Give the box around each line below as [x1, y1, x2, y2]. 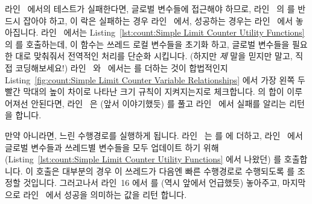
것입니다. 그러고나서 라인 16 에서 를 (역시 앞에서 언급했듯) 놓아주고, [23, 176, 280, 189]
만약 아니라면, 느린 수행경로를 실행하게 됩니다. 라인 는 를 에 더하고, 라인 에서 [5, 129, 303, 141]
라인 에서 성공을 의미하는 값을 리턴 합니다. [23, 188, 187, 200]
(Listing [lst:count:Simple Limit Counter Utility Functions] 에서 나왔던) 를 [5, 153, 282, 165]
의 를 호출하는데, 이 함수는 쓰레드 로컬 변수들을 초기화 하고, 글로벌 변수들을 [5, 37, 290, 50]
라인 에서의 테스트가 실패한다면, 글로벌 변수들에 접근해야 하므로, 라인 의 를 [5, 2, 295, 14]
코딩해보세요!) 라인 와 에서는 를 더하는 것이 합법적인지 [15, 61, 228, 74]
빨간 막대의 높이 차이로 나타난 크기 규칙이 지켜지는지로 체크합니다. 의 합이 [5, 85, 284, 98]
